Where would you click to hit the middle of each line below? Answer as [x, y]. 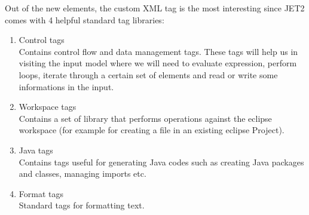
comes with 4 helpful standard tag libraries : [85, 19]
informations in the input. [66, 86]
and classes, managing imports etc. [82, 173]
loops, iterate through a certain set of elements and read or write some [148, 74]
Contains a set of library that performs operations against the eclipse [145, 118]
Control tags [42, 40]
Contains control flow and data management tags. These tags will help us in [158, 51]
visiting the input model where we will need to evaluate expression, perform [158, 63]
